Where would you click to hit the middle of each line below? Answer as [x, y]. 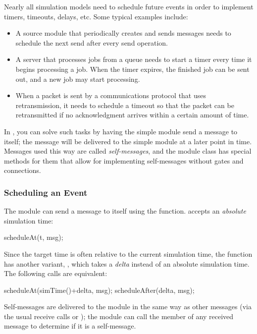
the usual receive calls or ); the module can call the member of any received [119, 316]
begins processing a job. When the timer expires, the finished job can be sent [132, 69]
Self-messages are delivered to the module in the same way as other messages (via [128, 306]
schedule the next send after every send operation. [92, 42]
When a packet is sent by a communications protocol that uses [111, 95]
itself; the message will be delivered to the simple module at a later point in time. [128, 141]
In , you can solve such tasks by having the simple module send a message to [121, 131]
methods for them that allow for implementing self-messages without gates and [124, 160]
